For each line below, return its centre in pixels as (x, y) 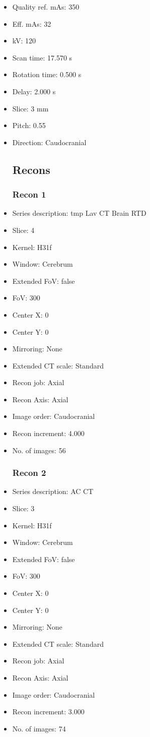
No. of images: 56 (39, 450)
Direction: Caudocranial (49, 142)
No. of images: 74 (39, 728)
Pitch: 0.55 (29, 125)
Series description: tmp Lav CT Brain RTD (79, 213)
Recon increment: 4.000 (48, 433)
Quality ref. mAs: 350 (46, 7)
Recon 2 (29, 473)
